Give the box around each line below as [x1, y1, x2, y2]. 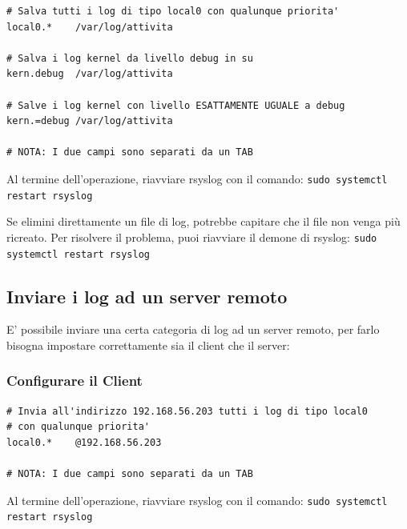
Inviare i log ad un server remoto [6, 283, 288, 308]
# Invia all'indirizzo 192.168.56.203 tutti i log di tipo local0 [6, 405, 369, 417]
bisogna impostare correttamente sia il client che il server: [6, 336, 290, 353]
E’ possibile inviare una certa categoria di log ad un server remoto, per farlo [6, 321, 380, 338]
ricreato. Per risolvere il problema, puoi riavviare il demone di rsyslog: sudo [6, 228, 377, 245]
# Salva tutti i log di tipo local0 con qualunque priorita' [6, 6, 340, 17]
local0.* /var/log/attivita [6, 21, 173, 33]
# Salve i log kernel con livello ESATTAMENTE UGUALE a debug [6, 99, 345, 111]
